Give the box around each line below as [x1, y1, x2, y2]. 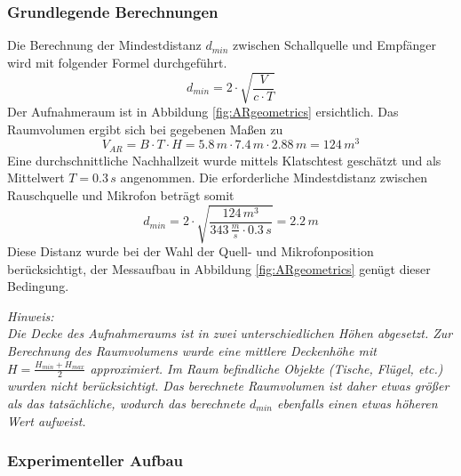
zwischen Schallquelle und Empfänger [233, 36, 437, 54]
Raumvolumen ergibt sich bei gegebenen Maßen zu [7, 119, 283, 138]
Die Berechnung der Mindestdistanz [7, 36, 202, 54]
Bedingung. [7, 277, 69, 295]
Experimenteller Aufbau [7, 449, 184, 472]
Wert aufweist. [7, 411, 86, 430]
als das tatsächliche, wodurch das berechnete [7, 393, 246, 412]
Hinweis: [7, 306, 54, 325]
